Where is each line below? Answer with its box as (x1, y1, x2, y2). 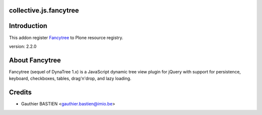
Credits (9, 88, 32, 97)
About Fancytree (9, 56, 61, 64)
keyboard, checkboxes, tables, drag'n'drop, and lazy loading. (9, 75, 131, 82)
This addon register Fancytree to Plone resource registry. (9, 34, 123, 41)
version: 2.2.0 (9, 43, 37, 49)
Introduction (9, 22, 48, 30)
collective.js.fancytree (9, 6, 80, 14)
